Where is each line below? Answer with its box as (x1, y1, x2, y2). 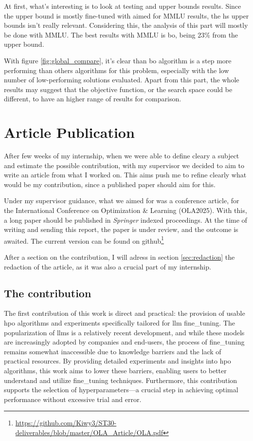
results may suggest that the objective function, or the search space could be (4, 84, 233, 94)
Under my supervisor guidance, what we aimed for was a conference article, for (4, 195, 239, 206)
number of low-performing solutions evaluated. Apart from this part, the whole (4, 75, 239, 85)
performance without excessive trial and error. (4, 394, 142, 404)
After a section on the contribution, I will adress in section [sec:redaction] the (4, 252, 235, 262)
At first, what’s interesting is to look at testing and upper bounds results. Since (4, 1, 241, 11)
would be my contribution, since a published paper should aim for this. (4, 179, 216, 189)
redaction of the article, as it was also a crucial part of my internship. (4, 261, 211, 271)
